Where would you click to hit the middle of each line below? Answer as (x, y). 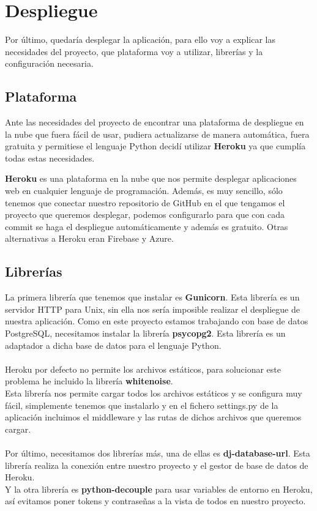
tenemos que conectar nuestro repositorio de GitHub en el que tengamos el (145, 202)
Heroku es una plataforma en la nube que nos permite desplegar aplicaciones (151, 178)
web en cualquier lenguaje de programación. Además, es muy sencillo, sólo (144, 191)
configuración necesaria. (49, 63)
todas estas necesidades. (50, 158)
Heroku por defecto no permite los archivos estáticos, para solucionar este (143, 369)
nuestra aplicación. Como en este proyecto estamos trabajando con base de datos (157, 321)
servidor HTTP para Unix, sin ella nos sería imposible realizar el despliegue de (152, 309)
